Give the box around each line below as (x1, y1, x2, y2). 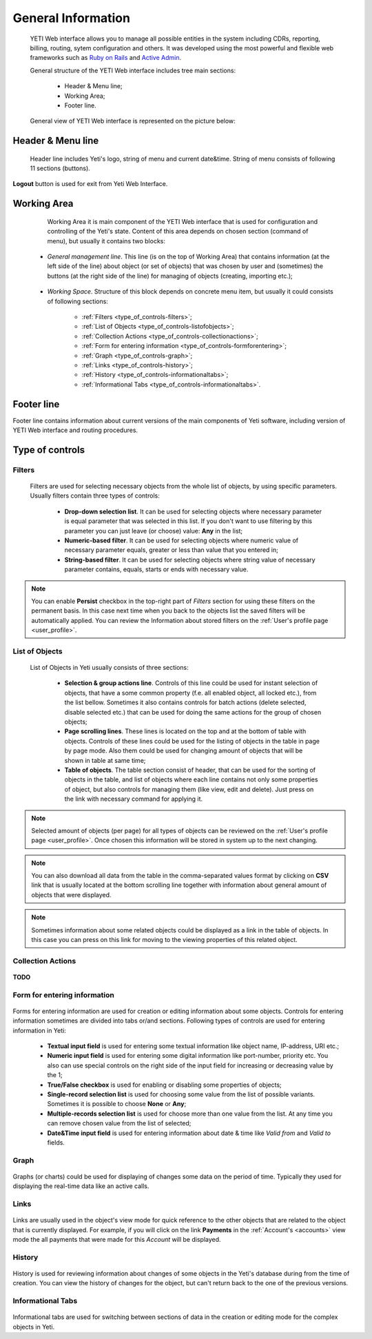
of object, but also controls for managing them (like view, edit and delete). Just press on (64, 785, 314, 793)
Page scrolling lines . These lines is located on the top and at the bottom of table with (64, 727, 307, 735)
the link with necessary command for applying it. (64, 795, 203, 803)
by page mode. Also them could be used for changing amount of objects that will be (64, 746, 303, 755)
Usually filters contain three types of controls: (30, 491, 160, 500)
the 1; (47, 1071, 63, 1079)
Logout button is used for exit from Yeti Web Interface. (12, 180, 168, 188)
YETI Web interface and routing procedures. (12, 426, 138, 434)
